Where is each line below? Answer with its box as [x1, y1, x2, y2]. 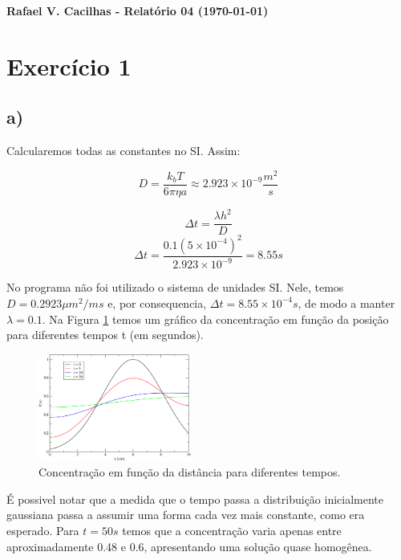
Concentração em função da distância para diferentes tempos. [38, 464, 341, 480]
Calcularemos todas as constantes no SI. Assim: [6, 142, 241, 159]
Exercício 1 [6, 49, 132, 82]
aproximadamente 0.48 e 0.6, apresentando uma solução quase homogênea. [6, 538, 372, 554]
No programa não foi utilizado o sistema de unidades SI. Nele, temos [6, 279, 344, 296]
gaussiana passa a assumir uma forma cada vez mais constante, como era [6, 506, 365, 523]
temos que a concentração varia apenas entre [122, 521, 342, 538]
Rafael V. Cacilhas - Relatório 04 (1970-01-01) [6, 2, 269, 18]
